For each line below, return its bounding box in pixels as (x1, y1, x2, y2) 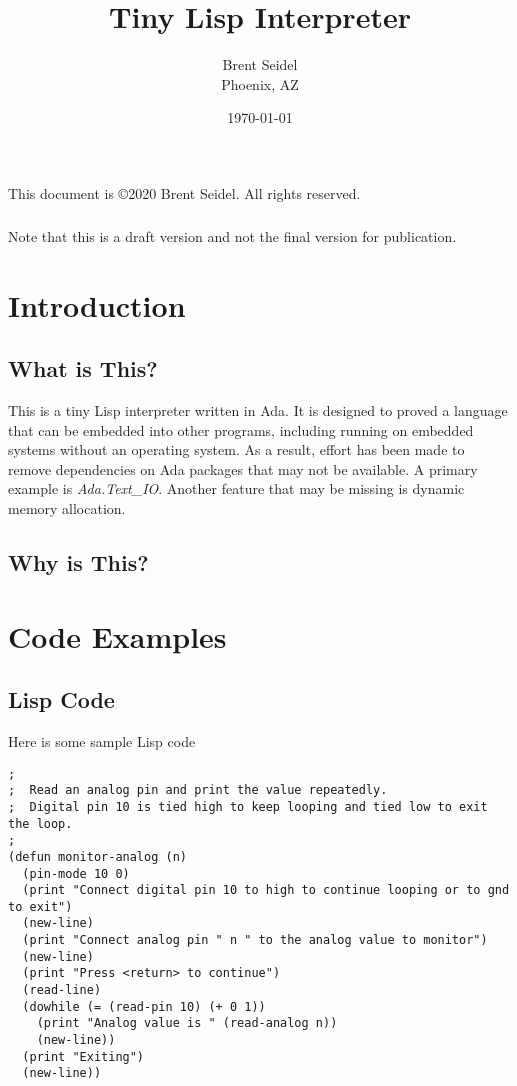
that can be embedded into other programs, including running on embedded (8, 419, 474, 440)
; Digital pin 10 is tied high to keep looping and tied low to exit (8, 799, 488, 814)
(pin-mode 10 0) (22, 866, 130, 881)
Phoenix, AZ (221, 73, 299, 94)
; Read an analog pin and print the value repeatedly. (8, 783, 388, 798)
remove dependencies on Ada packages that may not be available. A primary (8, 458, 478, 479)
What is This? (8, 353, 158, 384)
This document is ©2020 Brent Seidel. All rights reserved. (8, 182, 361, 203)
